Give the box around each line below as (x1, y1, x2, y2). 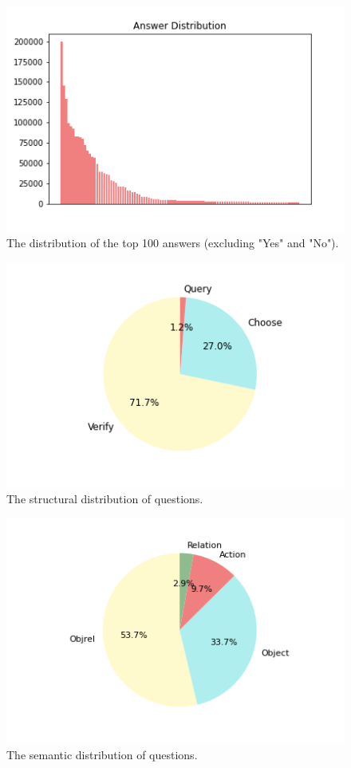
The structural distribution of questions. (6, 490, 203, 507)
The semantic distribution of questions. (6, 746, 198, 762)
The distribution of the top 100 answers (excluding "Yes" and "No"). (6, 234, 339, 251)
